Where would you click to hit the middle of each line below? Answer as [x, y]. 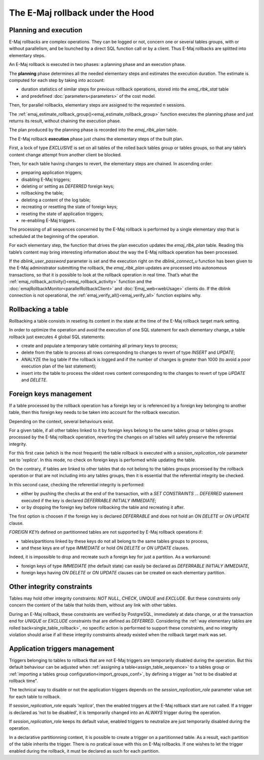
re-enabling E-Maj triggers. [49, 220]
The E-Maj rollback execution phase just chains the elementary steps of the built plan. [96, 139]
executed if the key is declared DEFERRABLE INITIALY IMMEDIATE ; [89, 500]
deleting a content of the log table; [56, 200]
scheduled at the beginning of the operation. [54, 236]
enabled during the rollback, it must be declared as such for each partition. [84, 751]
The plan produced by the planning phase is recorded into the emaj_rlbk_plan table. [93, 130]
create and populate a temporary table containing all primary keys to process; [99, 346]
